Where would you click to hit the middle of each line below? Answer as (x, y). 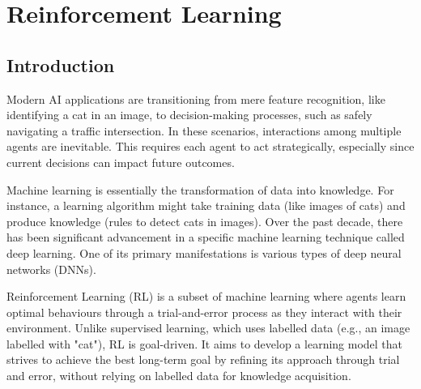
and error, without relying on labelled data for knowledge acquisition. (179, 376)
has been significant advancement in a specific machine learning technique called (206, 237)
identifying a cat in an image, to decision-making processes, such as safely (189, 115)
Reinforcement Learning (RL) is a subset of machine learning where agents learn (206, 296)
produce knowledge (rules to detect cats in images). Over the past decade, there (205, 221)
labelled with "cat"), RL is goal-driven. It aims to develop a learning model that (205, 343)
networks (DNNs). (51, 269)
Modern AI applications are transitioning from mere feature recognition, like (196, 98)
